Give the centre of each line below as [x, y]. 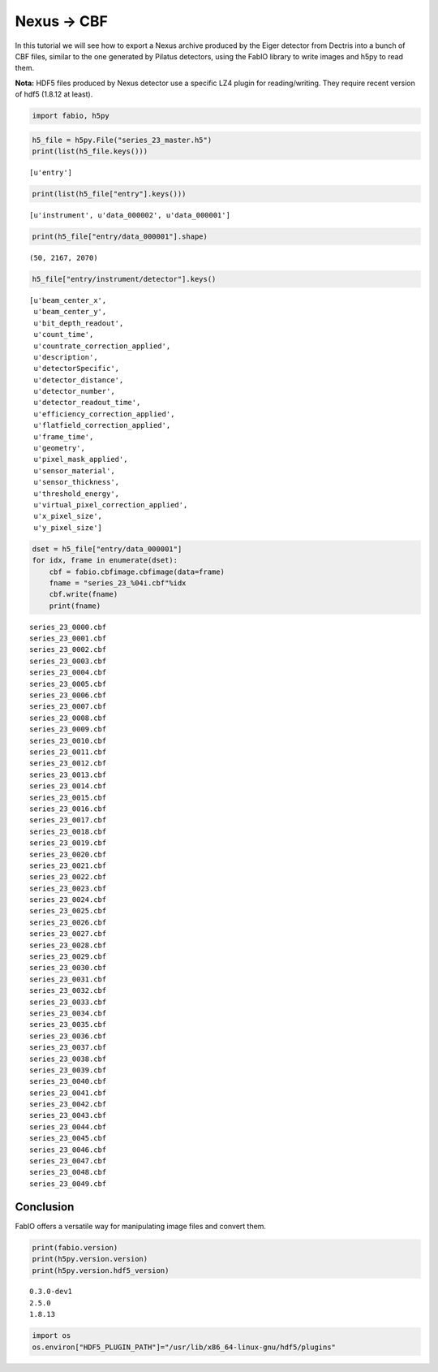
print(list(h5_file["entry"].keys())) [109, 194]
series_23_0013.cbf [68, 774]
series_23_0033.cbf [68, 1002]
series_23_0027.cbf [68, 934]
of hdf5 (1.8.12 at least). [54, 94]
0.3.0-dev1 [51, 1292]
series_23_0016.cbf [68, 809]
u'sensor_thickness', [77, 482]
